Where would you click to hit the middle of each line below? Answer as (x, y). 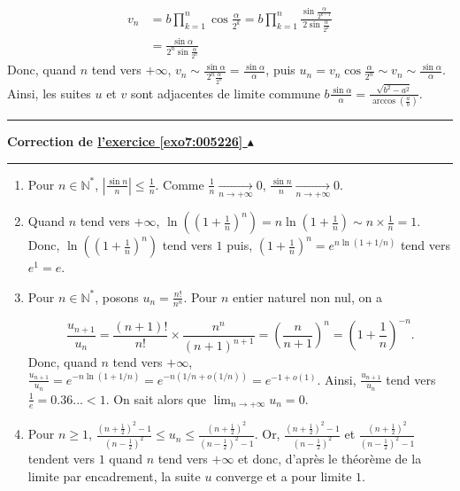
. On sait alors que (156, 398)
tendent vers (61, 459)
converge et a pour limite (284, 475)
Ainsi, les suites (49, 93)
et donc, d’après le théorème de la (330, 459)
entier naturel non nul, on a (307, 296)
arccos (384, 101)
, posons (117, 296)
